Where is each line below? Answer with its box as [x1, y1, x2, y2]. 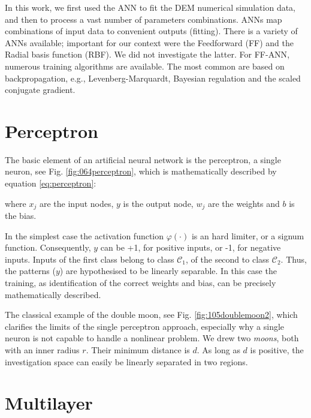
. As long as [197, 344, 240, 356]
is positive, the [250, 344, 304, 356]
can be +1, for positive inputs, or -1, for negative [100, 241, 281, 254]
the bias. [5, 209, 37, 222]
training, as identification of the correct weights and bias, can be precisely [5, 276, 276, 289]
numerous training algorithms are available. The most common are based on [5, 59, 285, 72]
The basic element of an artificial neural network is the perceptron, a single [5, 153, 281, 166]
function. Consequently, [5, 241, 91, 254]
